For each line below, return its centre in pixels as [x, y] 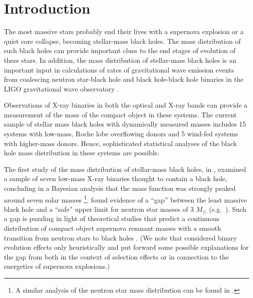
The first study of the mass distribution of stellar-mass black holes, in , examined [125, 169]
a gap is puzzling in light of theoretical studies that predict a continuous [112, 218]
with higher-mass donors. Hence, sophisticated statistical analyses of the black [120, 143]
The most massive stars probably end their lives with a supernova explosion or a [124, 31]
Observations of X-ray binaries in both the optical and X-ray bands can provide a [126, 105]
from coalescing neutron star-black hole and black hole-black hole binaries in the [124, 79]
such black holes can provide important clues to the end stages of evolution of [120, 50]
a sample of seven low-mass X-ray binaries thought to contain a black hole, [116, 178]
